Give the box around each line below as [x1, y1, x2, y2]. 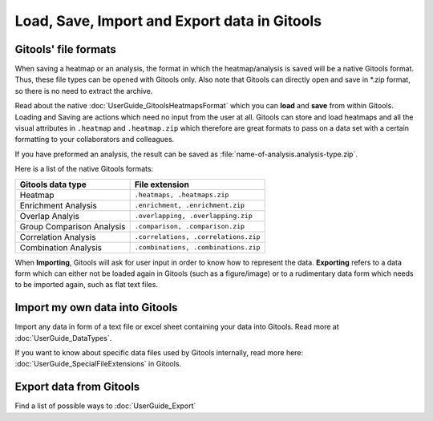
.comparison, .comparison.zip [134, 222, 245, 231]
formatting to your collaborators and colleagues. [14, 135, 175, 144]
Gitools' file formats [14, 43, 116, 56]
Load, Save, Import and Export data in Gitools [14, 12, 322, 30]
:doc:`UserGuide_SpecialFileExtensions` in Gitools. [14, 359, 182, 369]
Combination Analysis [19, 241, 102, 253]
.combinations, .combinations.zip [134, 243, 261, 252]
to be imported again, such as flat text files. [14, 280, 158, 289]
